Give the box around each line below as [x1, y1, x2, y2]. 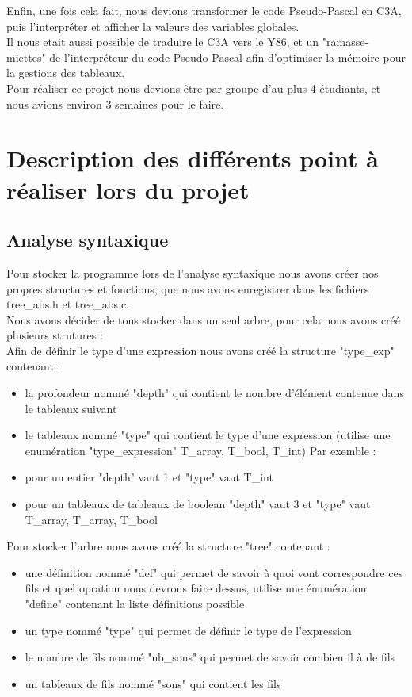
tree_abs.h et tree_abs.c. [6, 296, 129, 312]
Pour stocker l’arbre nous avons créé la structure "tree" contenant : [6, 538, 330, 554]
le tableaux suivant [25, 400, 117, 416]
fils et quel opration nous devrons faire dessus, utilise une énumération [25, 580, 367, 596]
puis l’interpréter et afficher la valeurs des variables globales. [6, 17, 299, 34]
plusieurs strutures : [6, 327, 103, 343]
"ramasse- [322, 33, 369, 50]
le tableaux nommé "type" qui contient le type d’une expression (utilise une [25, 427, 391, 443]
